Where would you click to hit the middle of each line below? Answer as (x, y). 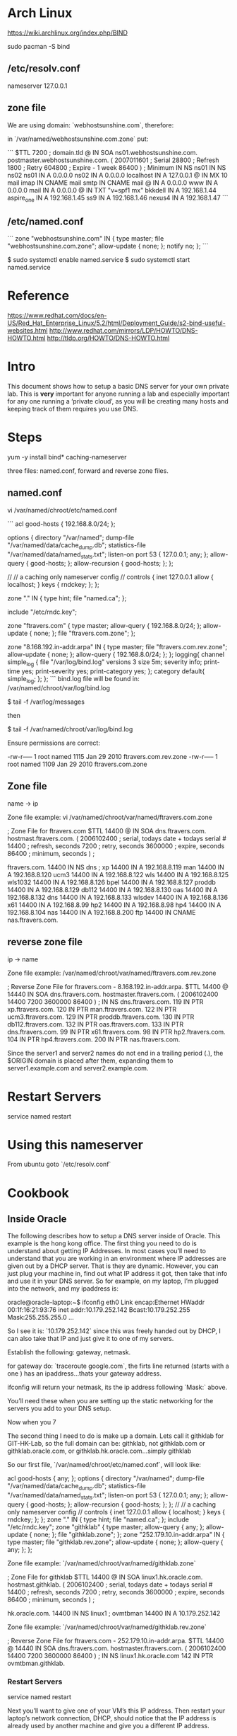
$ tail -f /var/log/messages (46, 702)
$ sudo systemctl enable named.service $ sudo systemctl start (99, 260)
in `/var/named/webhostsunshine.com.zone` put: (78, 139)
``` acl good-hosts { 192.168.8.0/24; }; (61, 524)
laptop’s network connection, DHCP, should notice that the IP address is (112, 1718)
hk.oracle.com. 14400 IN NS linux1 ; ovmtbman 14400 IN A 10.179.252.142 (114, 1614)
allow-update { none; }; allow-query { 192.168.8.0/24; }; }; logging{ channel (116, 655)
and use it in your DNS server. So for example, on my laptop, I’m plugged (113, 1281)
